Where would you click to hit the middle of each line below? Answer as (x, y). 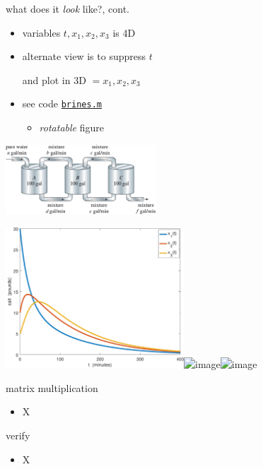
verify (18, 435)
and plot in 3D (54, 79)
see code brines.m (62, 103)
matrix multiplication (52, 387)
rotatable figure (71, 127)
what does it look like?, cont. (68, 8)
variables (41, 32)
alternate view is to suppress (84, 56)
